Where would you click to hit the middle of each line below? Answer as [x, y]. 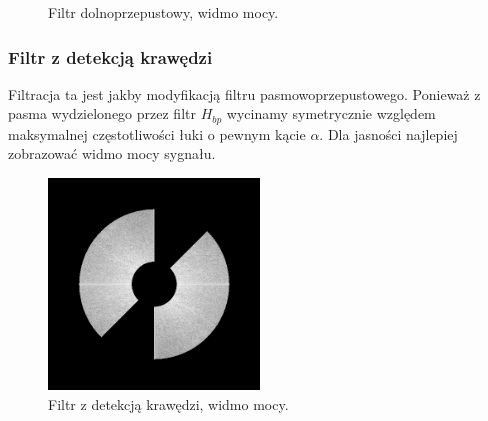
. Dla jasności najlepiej [388, 133]
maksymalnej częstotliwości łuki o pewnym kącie [157, 133]
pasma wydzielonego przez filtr [102, 113]
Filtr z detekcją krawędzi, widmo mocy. [168, 403]
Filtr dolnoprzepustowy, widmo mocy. [163, 12]
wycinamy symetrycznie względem [331, 113]
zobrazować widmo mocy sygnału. [112, 153]
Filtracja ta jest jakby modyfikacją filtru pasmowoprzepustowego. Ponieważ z [244, 93]
